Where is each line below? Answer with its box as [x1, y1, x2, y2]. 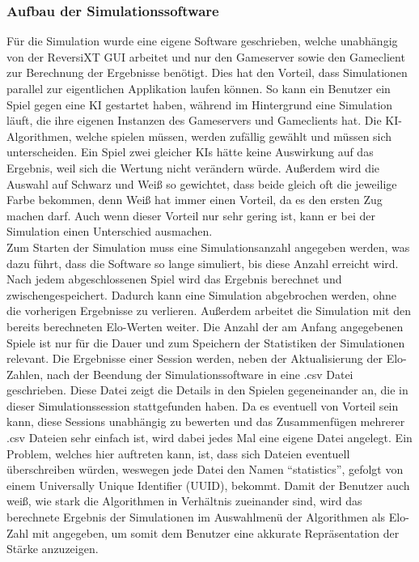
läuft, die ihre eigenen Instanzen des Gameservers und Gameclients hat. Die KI [6, 112, 399, 129]
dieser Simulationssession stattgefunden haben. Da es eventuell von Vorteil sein [6, 397, 399, 414]
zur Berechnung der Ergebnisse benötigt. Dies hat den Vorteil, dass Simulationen [6, 64, 408, 81]
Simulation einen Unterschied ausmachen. [6, 223, 213, 240]
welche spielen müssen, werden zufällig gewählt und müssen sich [75, 127, 392, 144]
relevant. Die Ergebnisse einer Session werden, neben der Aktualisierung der [6, 350, 383, 367]
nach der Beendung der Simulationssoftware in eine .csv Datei [46, 365, 353, 382]
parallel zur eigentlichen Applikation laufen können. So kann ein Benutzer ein [6, 80, 391, 96]
